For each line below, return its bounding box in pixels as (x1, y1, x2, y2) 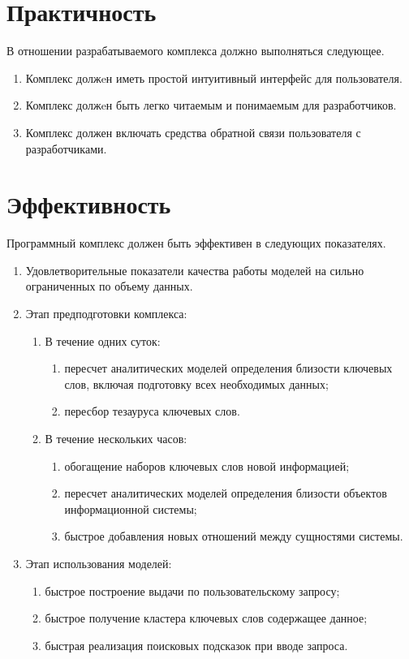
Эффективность (6, 187, 171, 221)
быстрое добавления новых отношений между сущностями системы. (64, 528, 403, 545)
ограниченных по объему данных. (25, 278, 193, 295)
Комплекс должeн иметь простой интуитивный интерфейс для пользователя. (25, 69, 403, 86)
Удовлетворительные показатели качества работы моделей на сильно (25, 261, 364, 278)
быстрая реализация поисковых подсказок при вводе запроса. (45, 636, 348, 653)
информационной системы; (64, 500, 197, 517)
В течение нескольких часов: (45, 429, 187, 446)
